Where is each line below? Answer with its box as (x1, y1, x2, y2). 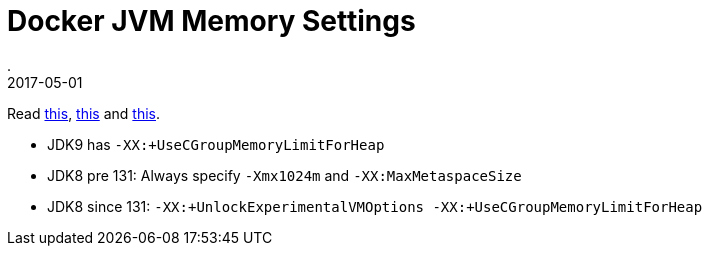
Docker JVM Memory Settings (7, 4, 416, 38)
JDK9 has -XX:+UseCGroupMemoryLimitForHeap (47, 135, 385, 153)
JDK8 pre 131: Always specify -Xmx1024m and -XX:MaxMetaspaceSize (47, 166, 522, 184)
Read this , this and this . (7, 104, 161, 122)
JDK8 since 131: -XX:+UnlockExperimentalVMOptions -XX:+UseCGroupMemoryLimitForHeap (47, 197, 703, 215)
